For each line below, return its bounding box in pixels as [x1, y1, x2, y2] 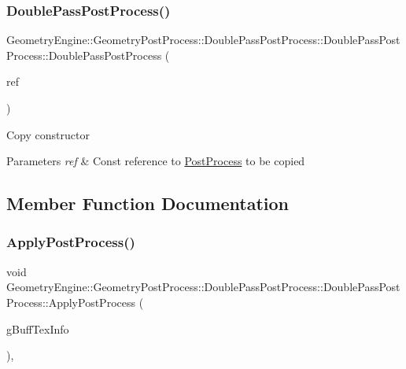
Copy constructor [6, 126, 90, 142]
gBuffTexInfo [6, 320, 69, 337]
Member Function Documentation [6, 191, 290, 216]
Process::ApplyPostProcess [6, 293, 135, 310]
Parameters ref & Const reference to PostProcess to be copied [6, 153, 305, 169]
